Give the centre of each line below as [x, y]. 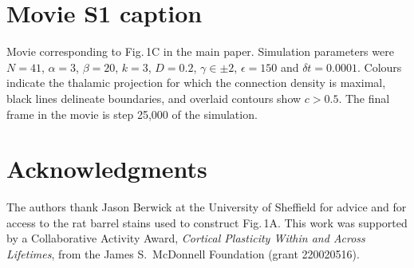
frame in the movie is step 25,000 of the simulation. [132, 114]
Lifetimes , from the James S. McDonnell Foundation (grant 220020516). [183, 254]
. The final [364, 98]
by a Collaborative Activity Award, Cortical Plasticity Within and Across [186, 238]
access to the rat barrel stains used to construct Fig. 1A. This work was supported [207, 222]
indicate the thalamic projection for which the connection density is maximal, [196, 83]
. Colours [379, 67]
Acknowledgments [107, 169]
